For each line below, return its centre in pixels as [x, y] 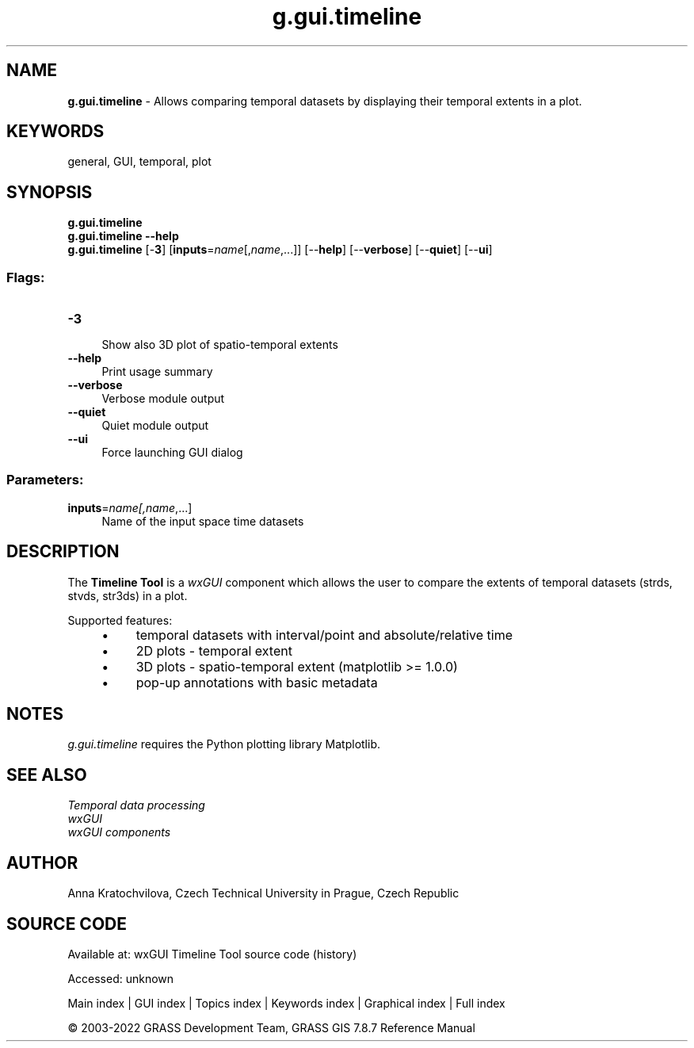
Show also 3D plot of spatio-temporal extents [220, 345]
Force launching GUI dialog [172, 453]
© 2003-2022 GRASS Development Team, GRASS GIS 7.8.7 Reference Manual [271, 1028]
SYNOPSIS [50, 192]
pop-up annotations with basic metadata [257, 682]
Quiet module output [155, 426]
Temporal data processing [136, 805]
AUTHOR [42, 862]
